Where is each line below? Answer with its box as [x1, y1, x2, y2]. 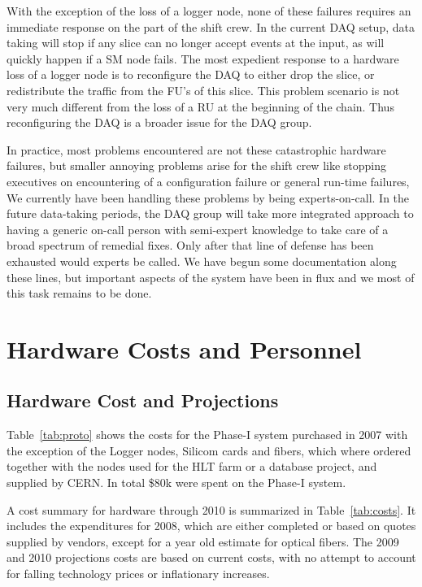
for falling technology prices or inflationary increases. [7, 565, 270, 582]
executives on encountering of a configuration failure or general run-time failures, [7, 172, 410, 189]
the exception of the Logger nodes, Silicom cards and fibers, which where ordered [7, 441, 411, 459]
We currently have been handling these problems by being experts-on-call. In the [7, 189, 410, 206]
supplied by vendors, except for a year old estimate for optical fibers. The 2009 [7, 533, 399, 550]
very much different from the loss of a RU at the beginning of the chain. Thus [7, 98, 394, 115]
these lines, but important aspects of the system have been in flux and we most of [7, 268, 415, 285]
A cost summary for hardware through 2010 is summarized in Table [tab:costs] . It [7, 501, 416, 518]
